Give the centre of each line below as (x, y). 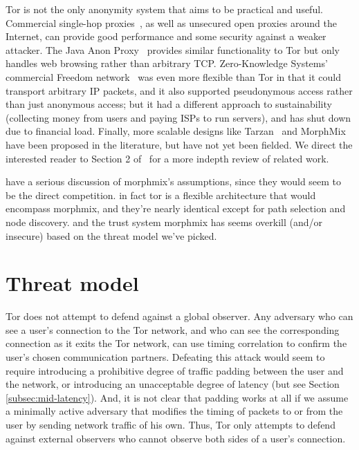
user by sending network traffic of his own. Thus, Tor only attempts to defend (171, 424)
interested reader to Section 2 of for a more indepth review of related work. (167, 158)
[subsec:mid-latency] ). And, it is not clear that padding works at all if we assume (177, 397)
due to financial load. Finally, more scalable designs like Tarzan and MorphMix (176, 131)
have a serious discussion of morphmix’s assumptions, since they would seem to (174, 181)
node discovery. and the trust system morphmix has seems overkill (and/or (164, 222)
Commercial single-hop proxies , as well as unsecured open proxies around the (171, 22)
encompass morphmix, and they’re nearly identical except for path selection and (176, 208)
